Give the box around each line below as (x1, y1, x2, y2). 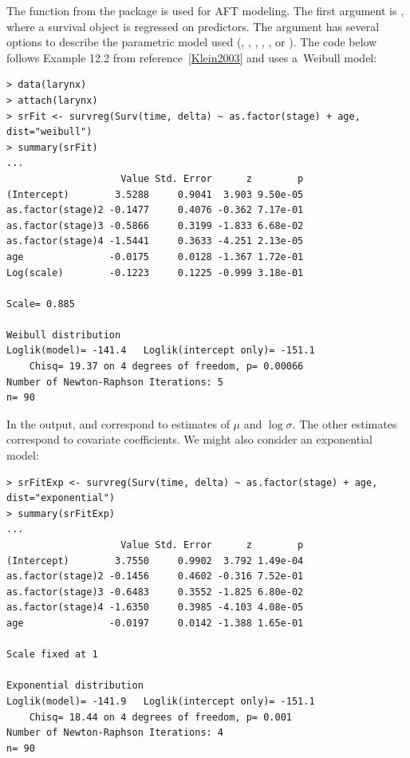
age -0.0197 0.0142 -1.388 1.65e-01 (6, 617, 304, 629)
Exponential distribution (6, 680, 144, 692)
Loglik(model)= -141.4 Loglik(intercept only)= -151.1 (6, 345, 315, 357)
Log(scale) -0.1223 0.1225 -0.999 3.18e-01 (6, 266, 304, 278)
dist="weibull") (6, 126, 93, 138)
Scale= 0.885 (6, 298, 75, 310)
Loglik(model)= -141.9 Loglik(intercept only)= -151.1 (6, 695, 315, 707)
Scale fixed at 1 (6, 649, 98, 661)
